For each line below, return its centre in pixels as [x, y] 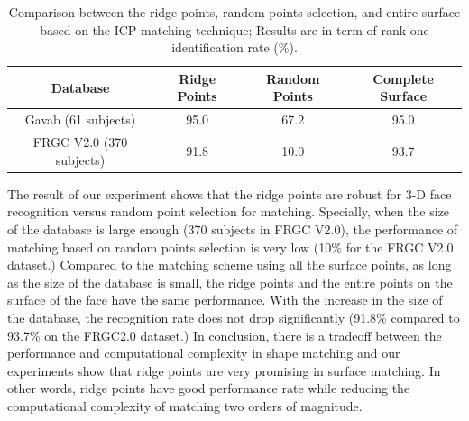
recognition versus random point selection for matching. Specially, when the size [229, 211]
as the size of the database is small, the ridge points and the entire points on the [230, 282]
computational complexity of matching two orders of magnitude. [185, 405]
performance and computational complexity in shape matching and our [204, 353]
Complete [403, 78]
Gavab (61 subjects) [80, 119]
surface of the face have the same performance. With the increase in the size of [225, 300]
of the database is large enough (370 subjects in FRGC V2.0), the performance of [233, 229]
